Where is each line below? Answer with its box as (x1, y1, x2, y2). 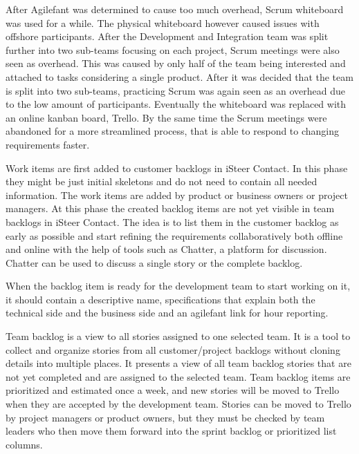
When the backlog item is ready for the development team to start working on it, (6, 278, 351, 293)
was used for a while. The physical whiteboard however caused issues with (6, 15, 320, 30)
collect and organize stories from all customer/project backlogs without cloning (6, 342, 340, 357)
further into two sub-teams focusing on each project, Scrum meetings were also (6, 42, 340, 57)
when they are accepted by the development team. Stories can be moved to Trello (6, 397, 351, 411)
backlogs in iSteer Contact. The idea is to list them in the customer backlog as (6, 214, 339, 229)
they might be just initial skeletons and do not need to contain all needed (6, 174, 317, 189)
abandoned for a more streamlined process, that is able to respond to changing (6, 124, 340, 138)
